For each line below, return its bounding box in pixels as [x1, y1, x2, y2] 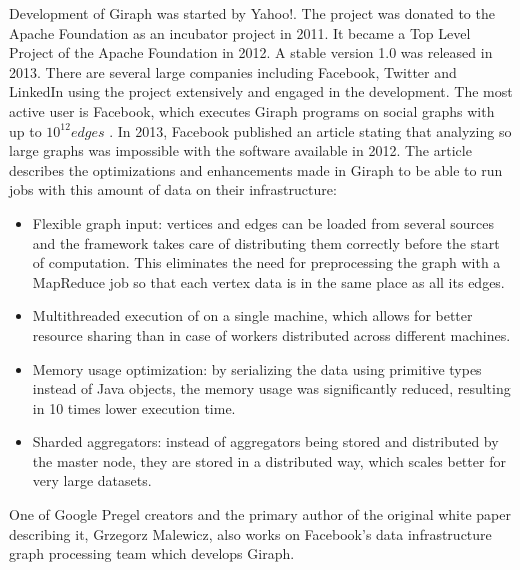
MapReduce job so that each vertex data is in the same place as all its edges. [32, 271, 505, 292]
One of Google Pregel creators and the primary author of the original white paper [9, 504, 511, 525]
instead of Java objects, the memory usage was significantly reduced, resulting [32, 378, 511, 399]
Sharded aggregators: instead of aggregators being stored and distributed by [32, 431, 499, 452]
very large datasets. [32, 470, 152, 491]
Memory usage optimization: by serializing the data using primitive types [32, 358, 482, 379]
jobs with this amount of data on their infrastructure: [9, 179, 337, 200]
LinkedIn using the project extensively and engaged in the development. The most [9, 81, 513, 102]
